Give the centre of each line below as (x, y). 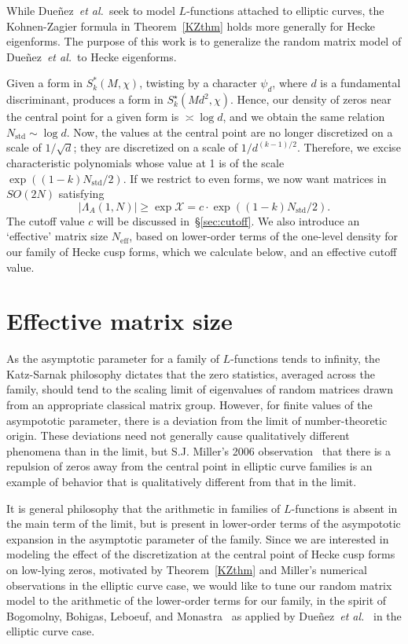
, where (290, 83)
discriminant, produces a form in (85, 99)
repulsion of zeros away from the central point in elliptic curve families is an (189, 466)
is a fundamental (360, 83)
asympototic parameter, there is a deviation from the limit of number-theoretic (197, 420)
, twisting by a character (198, 83)
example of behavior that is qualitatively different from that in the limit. (182, 481)
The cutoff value (46, 220)
